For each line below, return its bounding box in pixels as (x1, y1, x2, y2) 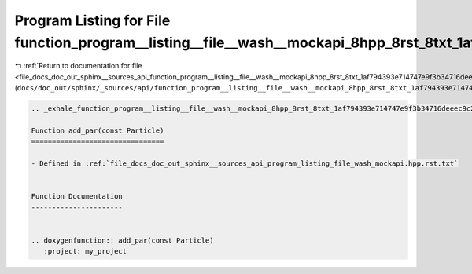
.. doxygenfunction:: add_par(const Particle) (31, 236, 214, 245)
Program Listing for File (14, 12, 171, 29)
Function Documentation (31, 192, 124, 201)
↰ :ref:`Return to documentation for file (14, 61, 142, 71)
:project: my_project (43, 247, 127, 256)
